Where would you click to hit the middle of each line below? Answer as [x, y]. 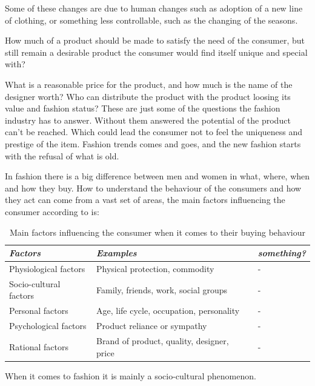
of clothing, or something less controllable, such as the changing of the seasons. [151, 20]
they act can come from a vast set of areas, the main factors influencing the [145, 200]
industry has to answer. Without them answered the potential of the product [148, 120]
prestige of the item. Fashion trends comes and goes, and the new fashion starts [153, 143]
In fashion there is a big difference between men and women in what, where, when [157, 176]
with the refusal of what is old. [62, 155]
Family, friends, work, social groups [162, 289]
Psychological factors [48, 326]
